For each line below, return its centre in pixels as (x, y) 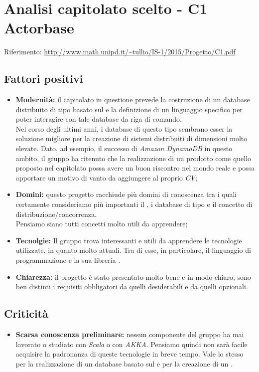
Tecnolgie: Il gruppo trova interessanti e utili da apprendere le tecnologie (129, 240)
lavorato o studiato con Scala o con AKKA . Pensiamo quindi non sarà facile (131, 344)
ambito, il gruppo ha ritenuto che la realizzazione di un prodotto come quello (133, 158)
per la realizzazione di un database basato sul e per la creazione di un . (124, 363)
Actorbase (39, 28)
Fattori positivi (44, 79)
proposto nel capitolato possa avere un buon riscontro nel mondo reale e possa (135, 168)
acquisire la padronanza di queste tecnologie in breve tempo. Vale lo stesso (129, 354)
